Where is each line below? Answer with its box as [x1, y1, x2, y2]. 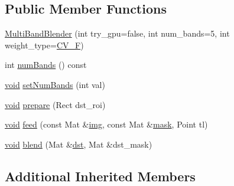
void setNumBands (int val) [5, 78, 105, 90]
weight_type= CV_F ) [5, 38, 84, 51]
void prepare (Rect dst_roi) [5, 98, 106, 110]
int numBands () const [5, 58, 87, 71]
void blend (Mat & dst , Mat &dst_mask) [5, 138, 152, 150]
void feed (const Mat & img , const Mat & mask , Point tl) [5, 118, 208, 130]
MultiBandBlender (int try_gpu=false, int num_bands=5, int [5, 27, 230, 40]
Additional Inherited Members [5, 167, 196, 185]
